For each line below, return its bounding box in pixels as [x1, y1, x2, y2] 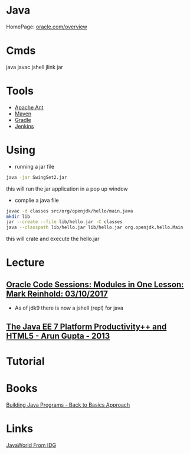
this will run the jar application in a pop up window [6, 185, 128, 192]
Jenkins [14, 123, 34, 130]
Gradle [14, 116, 31, 123]
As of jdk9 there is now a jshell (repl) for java [14, 304, 124, 311]
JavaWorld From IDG [6, 442, 57, 449]
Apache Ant [14, 104, 44, 111]
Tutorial [6, 355, 45, 368]
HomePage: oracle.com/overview [6, 23, 87, 30]
